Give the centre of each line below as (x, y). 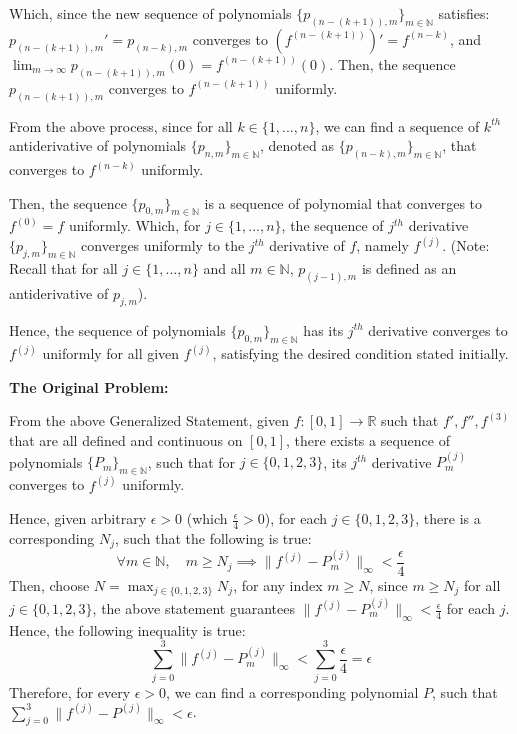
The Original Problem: (89, 386)
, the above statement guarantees (193, 608)
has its (323, 329)
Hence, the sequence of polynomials (117, 329)
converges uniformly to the (163, 245)
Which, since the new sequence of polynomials (150, 13)
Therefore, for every (70, 691)
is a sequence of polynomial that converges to (343, 202)
